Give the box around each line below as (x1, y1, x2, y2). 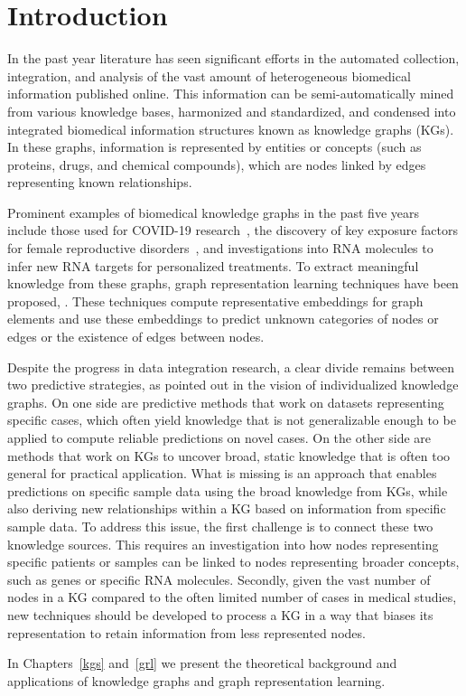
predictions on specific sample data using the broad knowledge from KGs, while (7, 481, 448, 500)
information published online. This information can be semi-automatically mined (7, 84, 454, 103)
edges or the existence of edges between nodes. (7, 327, 265, 346)
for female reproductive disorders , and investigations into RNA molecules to (7, 239, 433, 258)
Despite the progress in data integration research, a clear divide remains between (7, 357, 455, 376)
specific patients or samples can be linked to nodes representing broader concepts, (7, 552, 460, 571)
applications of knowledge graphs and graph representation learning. (7, 671, 386, 690)
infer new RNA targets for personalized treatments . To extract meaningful (7, 256, 419, 275)
